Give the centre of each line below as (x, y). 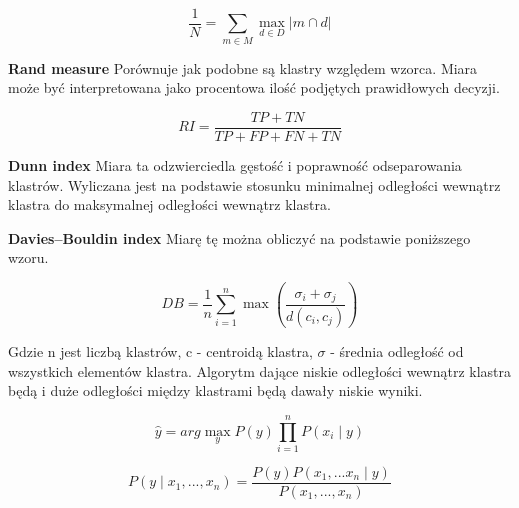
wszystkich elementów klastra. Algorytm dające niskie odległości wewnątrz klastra (260, 370)
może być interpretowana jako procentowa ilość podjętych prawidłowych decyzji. (254, 87)
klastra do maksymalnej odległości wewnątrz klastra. (169, 204)
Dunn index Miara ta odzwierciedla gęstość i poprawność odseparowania (235, 165)
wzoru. (28, 257)
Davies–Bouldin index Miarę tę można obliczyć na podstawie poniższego (239, 237)
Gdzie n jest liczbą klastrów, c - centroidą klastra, (160, 350)
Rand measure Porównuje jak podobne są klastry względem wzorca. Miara (243, 67)
